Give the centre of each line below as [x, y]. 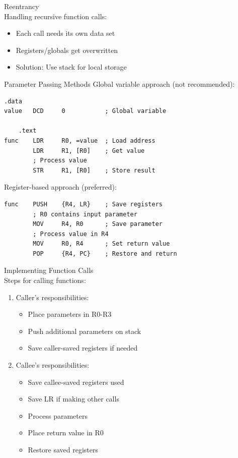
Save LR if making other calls [73, 399]
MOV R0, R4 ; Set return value [101, 244]
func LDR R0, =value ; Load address [80, 140]
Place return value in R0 [66, 433]
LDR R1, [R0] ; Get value [89, 151]
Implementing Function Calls [49, 270]
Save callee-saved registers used [76, 382]
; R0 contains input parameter [85, 214]
